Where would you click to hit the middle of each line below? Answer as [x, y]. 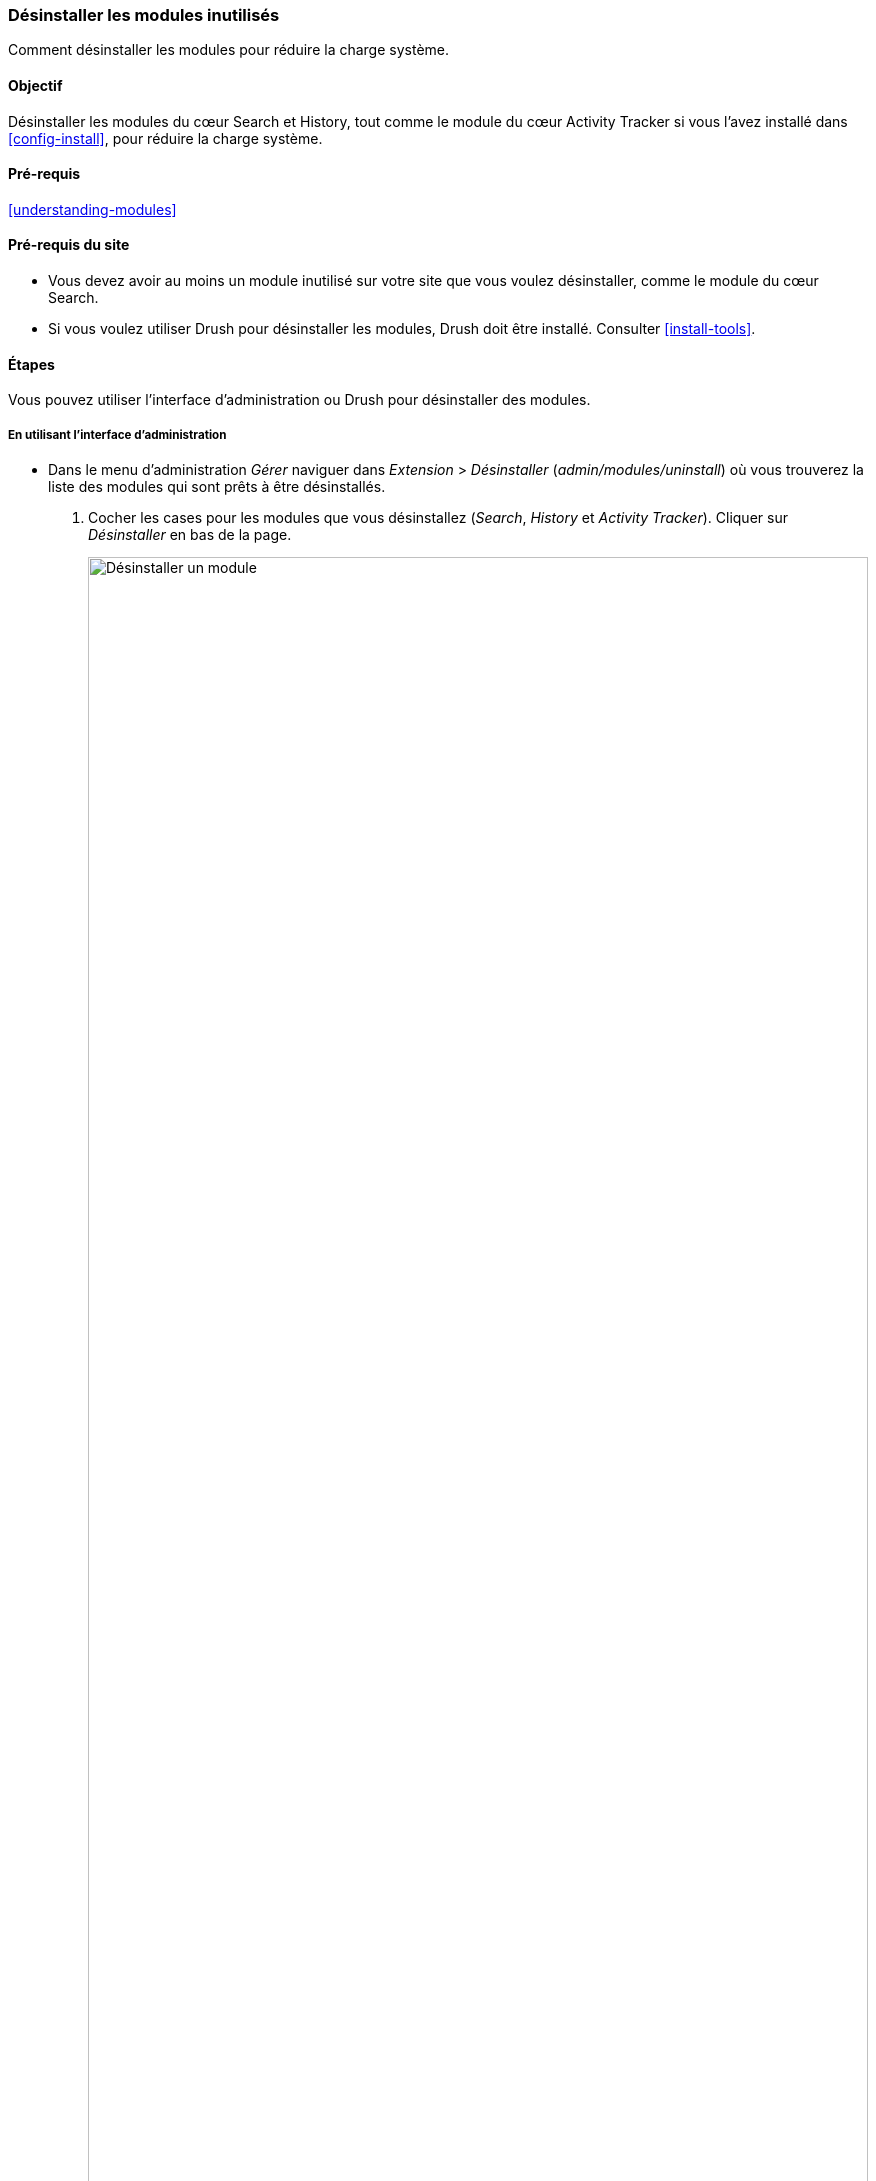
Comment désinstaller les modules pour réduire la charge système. [228, 50]
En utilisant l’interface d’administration [117, 434]
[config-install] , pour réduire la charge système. [165, 138]
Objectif [35, 85]
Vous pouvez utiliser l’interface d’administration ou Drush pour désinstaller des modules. [299, 400]
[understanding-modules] [92, 209]
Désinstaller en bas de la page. [190, 535]
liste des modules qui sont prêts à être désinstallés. [217, 487]
